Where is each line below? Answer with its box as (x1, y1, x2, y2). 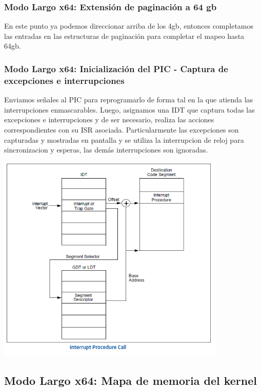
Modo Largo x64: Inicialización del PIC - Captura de (4, 62, 228, 75)
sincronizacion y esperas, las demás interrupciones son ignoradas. (4, 144, 208, 155)
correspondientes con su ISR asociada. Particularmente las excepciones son (4, 124, 239, 135)
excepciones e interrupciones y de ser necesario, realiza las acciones (4, 114, 214, 125)
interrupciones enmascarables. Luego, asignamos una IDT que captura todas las (4, 104, 255, 115)
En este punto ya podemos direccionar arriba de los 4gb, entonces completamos (4, 20, 254, 31)
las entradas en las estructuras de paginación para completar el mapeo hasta (4, 30, 245, 41)
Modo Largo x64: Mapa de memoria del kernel (4, 372, 257, 388)
